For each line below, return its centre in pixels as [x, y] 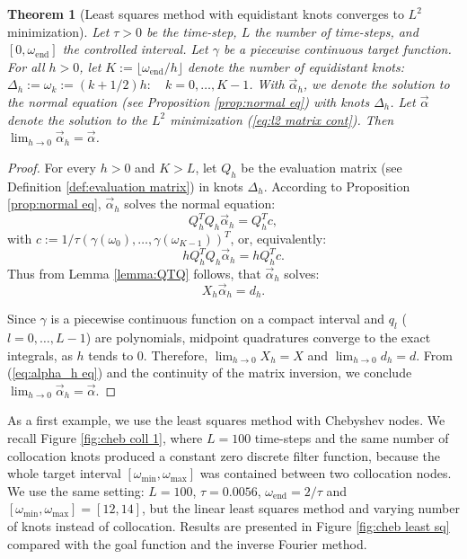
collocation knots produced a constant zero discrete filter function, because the [224, 455]
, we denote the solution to [376, 84]
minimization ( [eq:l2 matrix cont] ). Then [282, 119]
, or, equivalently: [278, 239]
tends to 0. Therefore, [148, 355]
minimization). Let [58, 31]
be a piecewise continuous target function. [337, 49]
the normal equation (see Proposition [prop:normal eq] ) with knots [189, 101]
